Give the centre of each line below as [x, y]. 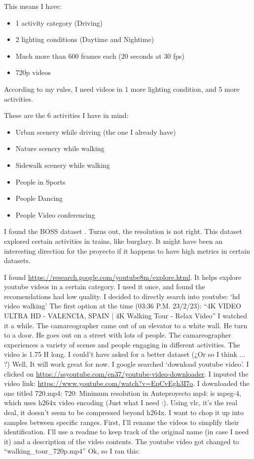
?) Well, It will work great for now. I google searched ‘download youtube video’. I [127, 364]
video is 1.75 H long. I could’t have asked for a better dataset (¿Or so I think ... [125, 354]
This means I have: [33, 6]
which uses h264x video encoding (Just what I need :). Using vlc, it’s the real [121, 402]
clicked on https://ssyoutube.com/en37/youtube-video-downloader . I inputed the [126, 373]
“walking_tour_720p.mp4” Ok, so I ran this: [72, 451]
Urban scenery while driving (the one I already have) [96, 132]
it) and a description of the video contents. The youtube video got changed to [122, 441]
